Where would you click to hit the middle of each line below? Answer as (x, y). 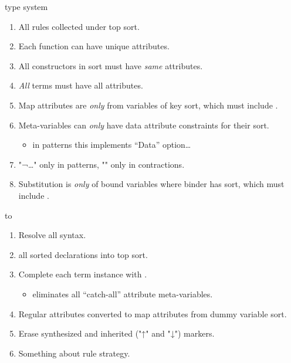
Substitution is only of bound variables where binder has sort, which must (151, 184)
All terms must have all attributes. (81, 85)
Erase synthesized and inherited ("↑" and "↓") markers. (116, 333)
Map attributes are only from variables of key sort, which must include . (148, 105)
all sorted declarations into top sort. (83, 254)
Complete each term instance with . (83, 274)
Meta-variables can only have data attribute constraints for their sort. (144, 125)
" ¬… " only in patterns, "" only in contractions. (101, 164)
